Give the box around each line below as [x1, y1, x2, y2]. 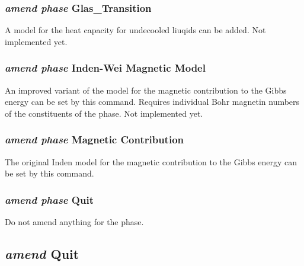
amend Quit [5, 245, 79, 263]
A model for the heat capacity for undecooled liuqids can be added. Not [5, 24, 266, 36]
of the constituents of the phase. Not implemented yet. [5, 107, 203, 119]
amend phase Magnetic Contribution [5, 132, 184, 147]
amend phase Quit [5, 192, 94, 207]
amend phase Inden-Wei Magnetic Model [5, 60, 206, 75]
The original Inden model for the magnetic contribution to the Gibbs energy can [5, 155, 297, 168]
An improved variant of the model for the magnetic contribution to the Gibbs [5, 84, 287, 96]
